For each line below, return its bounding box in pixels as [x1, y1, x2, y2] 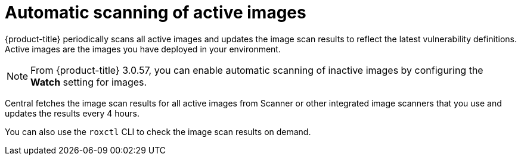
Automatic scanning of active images [5, 2, 306, 23]
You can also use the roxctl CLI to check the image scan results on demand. [5, 126, 311, 137]
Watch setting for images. [30, 76, 147, 88]
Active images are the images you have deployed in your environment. [5, 43, 281, 54]
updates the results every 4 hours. [5, 108, 139, 118]
